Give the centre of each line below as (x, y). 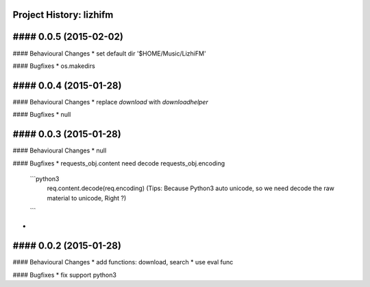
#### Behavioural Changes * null (60, 150)
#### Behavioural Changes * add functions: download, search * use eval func (123, 262)
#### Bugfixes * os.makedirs (54, 66)
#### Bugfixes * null (42, 115)
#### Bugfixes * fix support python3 (64, 275)
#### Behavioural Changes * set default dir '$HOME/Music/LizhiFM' (109, 53)
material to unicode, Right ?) (87, 198)
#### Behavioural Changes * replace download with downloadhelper (110, 102)
